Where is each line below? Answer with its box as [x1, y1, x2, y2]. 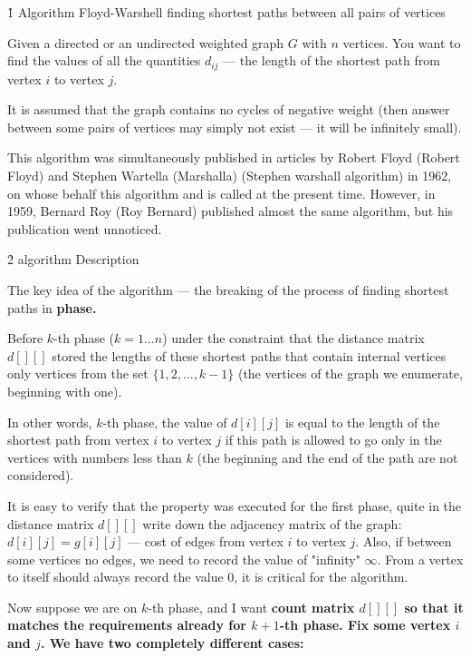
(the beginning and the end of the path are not [197, 447, 458, 466]
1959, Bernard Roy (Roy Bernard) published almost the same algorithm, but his [7, 201, 454, 221]
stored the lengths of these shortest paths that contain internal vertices [52, 346, 447, 365]
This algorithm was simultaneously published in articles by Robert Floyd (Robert [7, 148, 460, 167]
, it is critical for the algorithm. [234, 567, 409, 586]
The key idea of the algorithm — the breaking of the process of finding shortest [7, 280, 449, 299]
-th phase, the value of [102, 412, 227, 431]
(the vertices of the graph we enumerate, [237, 364, 463, 383]
